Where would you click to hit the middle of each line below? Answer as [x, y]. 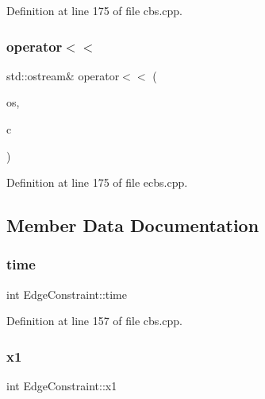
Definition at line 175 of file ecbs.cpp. [97, 182]
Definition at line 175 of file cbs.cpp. [94, 10]
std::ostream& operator [63, 75]
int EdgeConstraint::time [67, 294]
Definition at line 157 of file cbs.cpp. [94, 321]
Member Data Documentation [133, 225]
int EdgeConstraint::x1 [62, 386]
